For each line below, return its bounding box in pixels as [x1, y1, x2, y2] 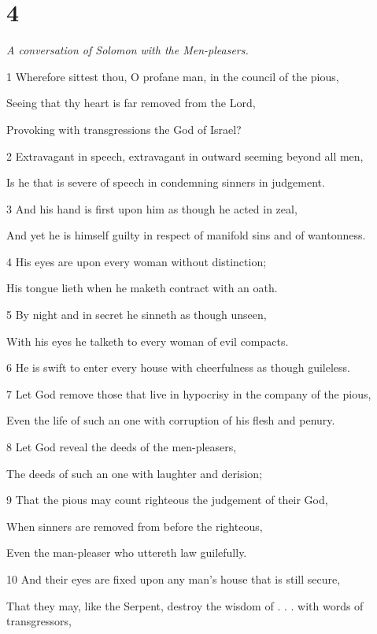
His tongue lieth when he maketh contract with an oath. [6, 280, 278, 296]
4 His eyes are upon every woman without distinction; [6, 253, 267, 269]
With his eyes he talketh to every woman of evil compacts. [6, 332, 289, 349]
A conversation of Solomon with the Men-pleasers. [6, 42, 249, 58]
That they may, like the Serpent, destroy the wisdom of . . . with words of [6, 597, 364, 614]
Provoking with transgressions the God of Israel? [6, 120, 242, 137]
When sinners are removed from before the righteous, [6, 517, 263, 534]
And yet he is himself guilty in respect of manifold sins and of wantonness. [6, 227, 366, 243]
